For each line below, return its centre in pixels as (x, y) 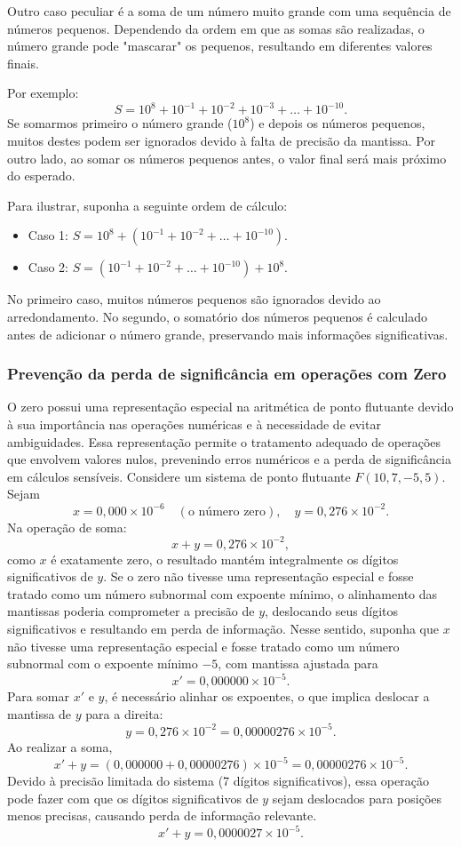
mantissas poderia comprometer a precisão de (131, 611)
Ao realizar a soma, (60, 746)
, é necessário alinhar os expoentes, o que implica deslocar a (267, 696)
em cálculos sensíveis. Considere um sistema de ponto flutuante (179, 476)
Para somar (38, 696)
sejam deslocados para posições (357, 798)
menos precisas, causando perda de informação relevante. (162, 815)
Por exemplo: (43, 93)
